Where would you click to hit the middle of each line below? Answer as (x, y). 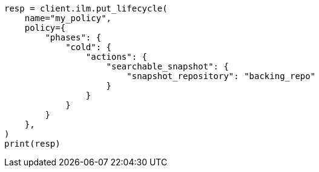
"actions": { (117, 57)
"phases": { (73, 37)
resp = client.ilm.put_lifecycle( (86, 8)
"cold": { (89, 47)
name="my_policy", (68, 18)
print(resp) (32, 144)
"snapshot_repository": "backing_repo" (221, 76)
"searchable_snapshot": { (167, 66)
